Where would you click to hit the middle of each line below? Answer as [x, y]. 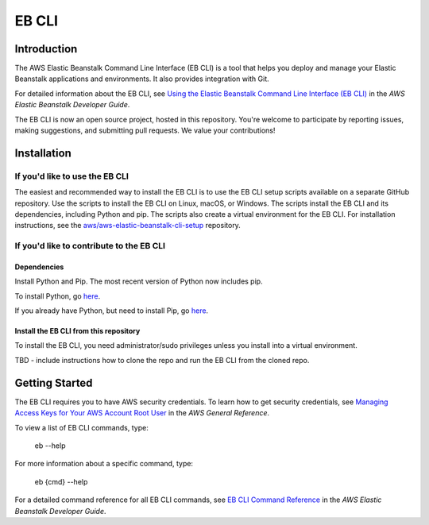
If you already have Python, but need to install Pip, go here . [112, 311]
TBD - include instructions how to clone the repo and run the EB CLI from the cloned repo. [162, 360]
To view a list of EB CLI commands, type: [81, 427]
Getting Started [54, 382]
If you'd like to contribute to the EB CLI [90, 246]
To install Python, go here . [58, 296]
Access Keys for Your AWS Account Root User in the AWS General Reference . [142, 413]
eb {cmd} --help [61, 481]
